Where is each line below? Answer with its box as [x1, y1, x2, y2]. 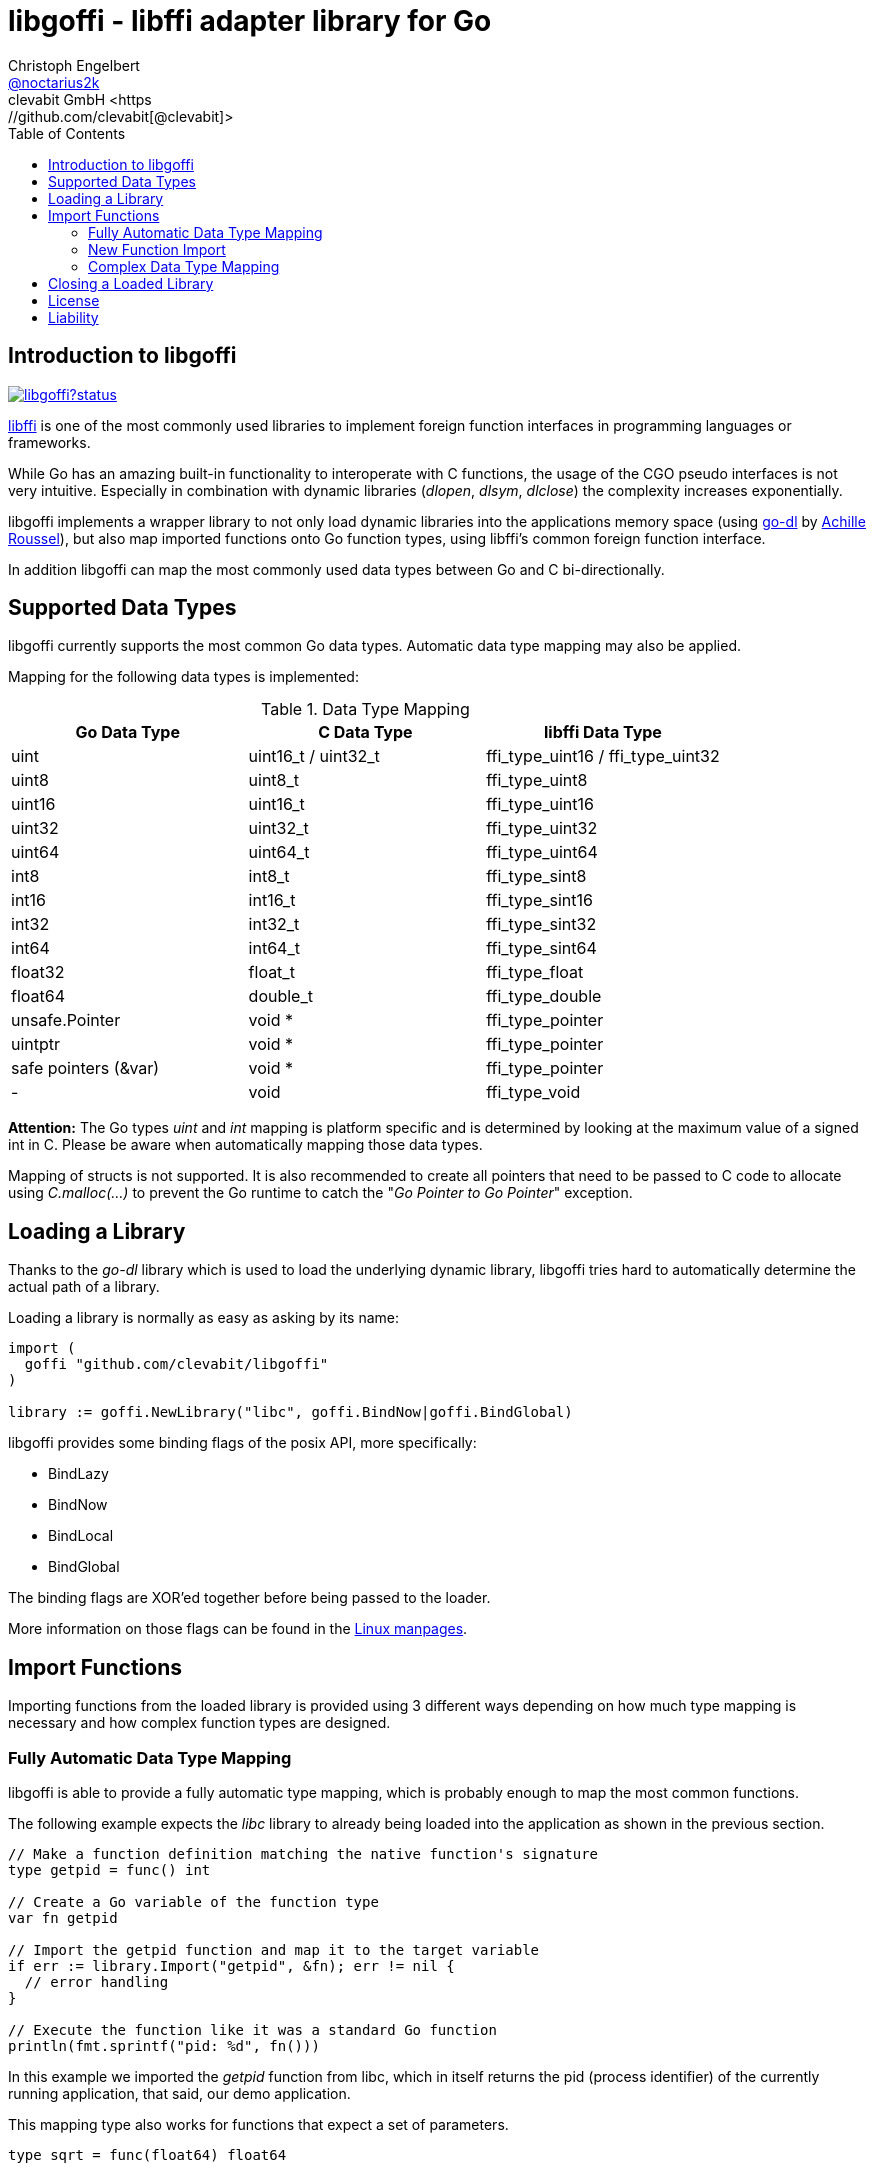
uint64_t [248, 842, 310, 863]
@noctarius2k [8, 73, 100, 91]
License [48, 291, 100, 309]
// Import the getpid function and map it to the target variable [8, 1941, 540, 1958]
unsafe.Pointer [11, 1010, 121, 1031]
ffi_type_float [486, 962, 584, 983]
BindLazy [48, 1465, 109, 1483]
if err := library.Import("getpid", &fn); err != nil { [8, 1957, 455, 1974]
